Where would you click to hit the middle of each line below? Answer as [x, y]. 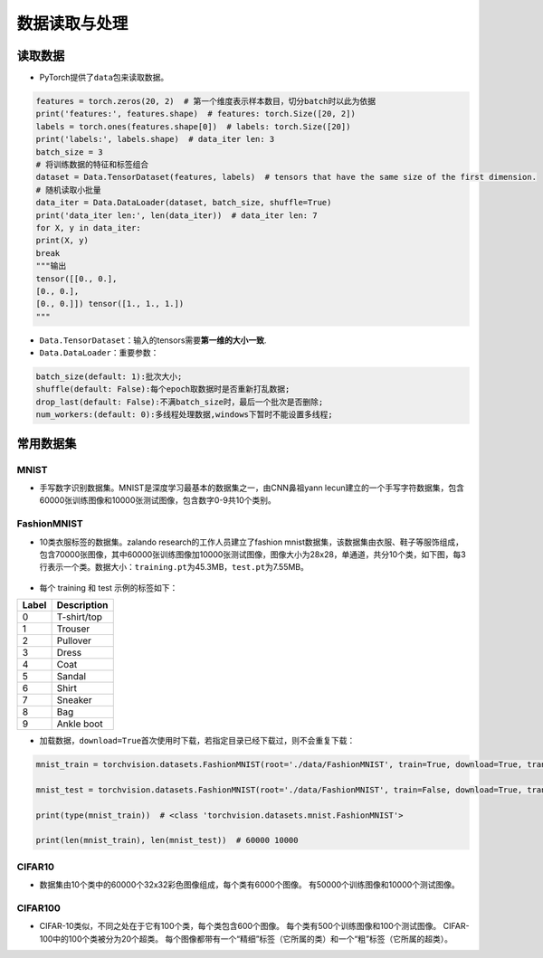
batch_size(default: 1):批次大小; [109, 377]
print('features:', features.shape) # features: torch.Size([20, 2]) [196, 114]
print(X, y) [62, 241]
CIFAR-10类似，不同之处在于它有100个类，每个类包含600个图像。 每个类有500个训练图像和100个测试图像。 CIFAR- [254, 926]
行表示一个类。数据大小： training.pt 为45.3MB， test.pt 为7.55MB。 [174, 567]
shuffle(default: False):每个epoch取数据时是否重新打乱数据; [163, 389]
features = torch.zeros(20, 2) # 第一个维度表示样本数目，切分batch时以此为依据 [205, 101]
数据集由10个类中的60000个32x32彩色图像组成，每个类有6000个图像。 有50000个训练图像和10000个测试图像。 [250, 885]
